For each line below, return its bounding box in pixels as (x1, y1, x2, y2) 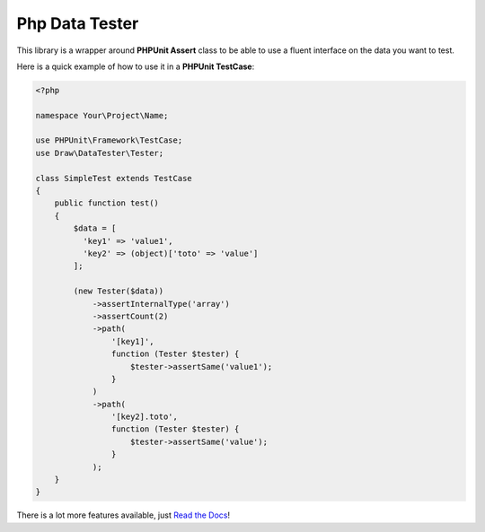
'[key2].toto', (110, 412, 179, 422)
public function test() (54, 198, 159, 208)
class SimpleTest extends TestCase (35, 173, 192, 183)
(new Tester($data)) (73, 286, 164, 296)
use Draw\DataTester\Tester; (35, 148, 164, 158)
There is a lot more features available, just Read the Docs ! (16, 510, 231, 520)
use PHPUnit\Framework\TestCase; (35, 135, 183, 145)
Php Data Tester (16, 13, 139, 33)
